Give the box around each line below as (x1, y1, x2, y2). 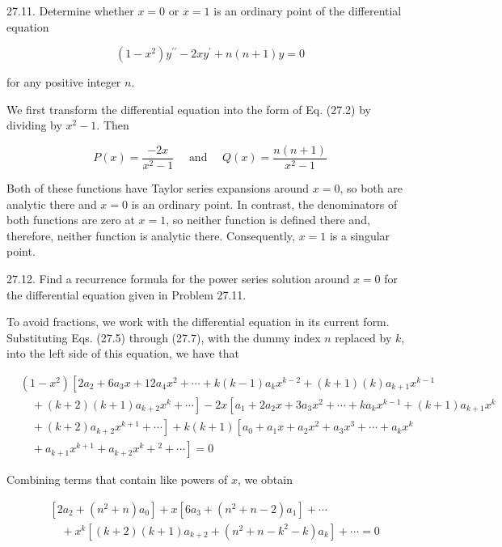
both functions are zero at (6, 211, 135, 228)
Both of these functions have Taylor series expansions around (6, 180, 310, 197)
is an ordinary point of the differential (213, 2, 402, 19)
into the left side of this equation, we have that (6, 345, 239, 362)
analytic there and (6, 195, 97, 212)
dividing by (6, 117, 62, 134)
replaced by (335, 329, 392, 346)
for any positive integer (6, 74, 121, 91)
